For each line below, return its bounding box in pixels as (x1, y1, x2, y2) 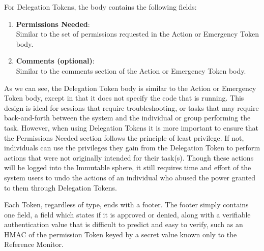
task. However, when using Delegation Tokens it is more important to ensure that (4, 122, 259, 133)
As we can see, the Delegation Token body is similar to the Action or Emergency (4, 82, 256, 93)
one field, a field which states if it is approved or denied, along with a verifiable (4, 209, 251, 219)
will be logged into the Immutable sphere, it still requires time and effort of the (4, 162, 251, 173)
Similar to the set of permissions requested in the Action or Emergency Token (16, 28, 259, 39)
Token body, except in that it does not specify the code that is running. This (4, 92, 244, 103)
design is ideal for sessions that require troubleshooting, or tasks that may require (4, 102, 259, 113)
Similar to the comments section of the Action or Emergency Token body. (16, 65, 246, 76)
